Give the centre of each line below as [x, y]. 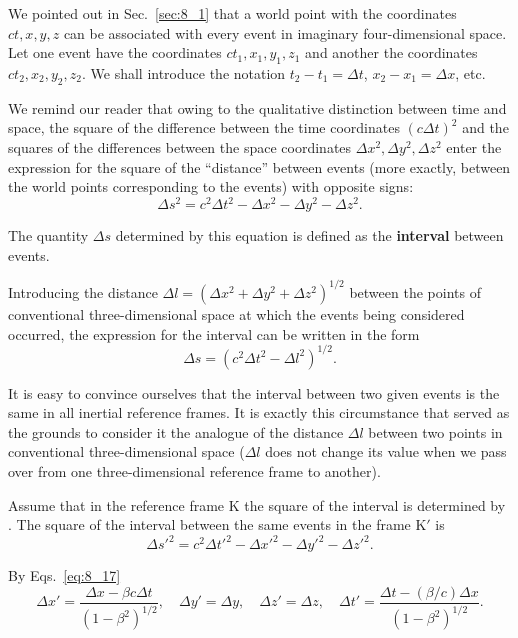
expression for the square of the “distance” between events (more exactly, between [259, 166]
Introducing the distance [83, 291]
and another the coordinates [391, 52]
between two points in [435, 431]
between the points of [415, 291]
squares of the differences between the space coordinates [180, 146]
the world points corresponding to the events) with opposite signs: [211, 186]
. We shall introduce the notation [183, 72]
